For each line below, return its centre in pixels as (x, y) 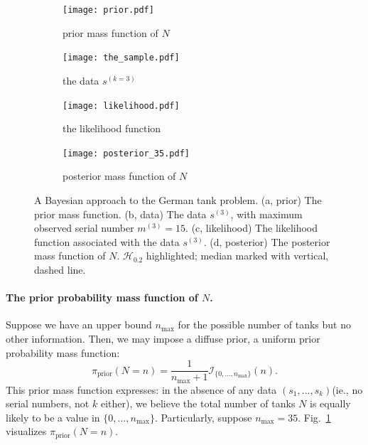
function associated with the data (107, 241)
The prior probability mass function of (102, 297)
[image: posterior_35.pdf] (126, 153)
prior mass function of (110, 32)
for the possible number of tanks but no (265, 325)
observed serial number (84, 228)
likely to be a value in (53, 417)
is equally (330, 403)
